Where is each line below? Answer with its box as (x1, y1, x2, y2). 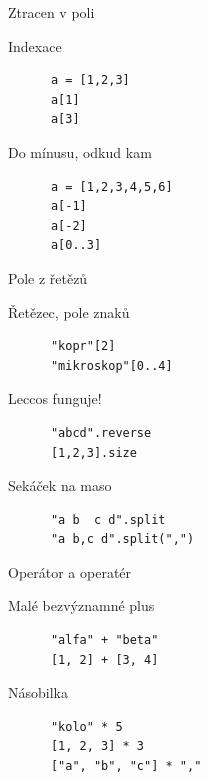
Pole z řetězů (8, 267, 88, 288)
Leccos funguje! (8, 388, 102, 409)
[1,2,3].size (50, 445, 137, 460)
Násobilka (8, 682, 68, 703)
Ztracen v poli (8, 2, 95, 22)
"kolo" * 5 (50, 719, 123, 734)
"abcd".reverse (50, 425, 152, 440)
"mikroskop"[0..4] (50, 358, 173, 373)
